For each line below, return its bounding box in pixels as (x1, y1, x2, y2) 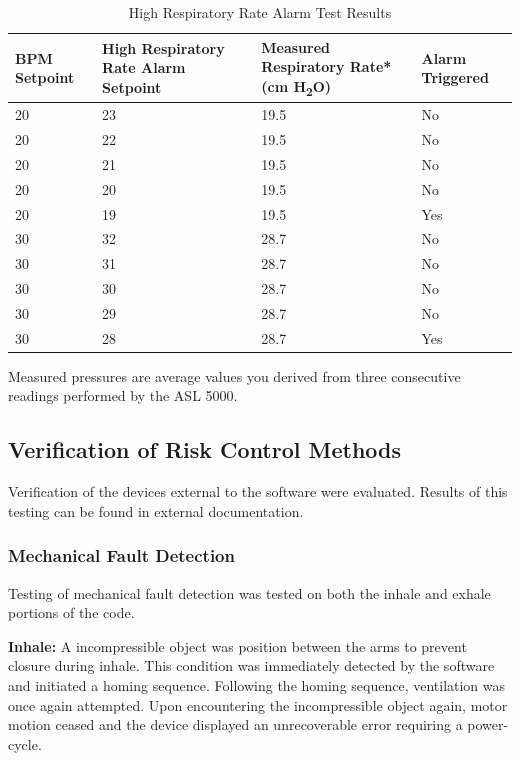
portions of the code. (8, 602, 135, 623)
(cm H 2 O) (261, 75, 332, 99)
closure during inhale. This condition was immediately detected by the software (8, 655, 495, 676)
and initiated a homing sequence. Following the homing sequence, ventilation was (8, 675, 506, 696)
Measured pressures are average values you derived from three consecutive (8, 365, 461, 386)
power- (467, 714, 509, 735)
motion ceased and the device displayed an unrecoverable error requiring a (8, 714, 463, 735)
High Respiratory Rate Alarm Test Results (128, 2, 392, 22)
